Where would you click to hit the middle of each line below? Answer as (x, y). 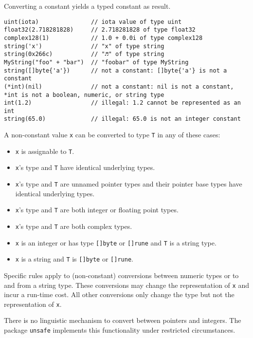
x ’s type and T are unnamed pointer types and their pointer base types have (129, 184)
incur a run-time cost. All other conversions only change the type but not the (119, 294)
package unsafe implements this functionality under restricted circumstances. (120, 330)
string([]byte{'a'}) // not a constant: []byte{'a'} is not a (116, 70)
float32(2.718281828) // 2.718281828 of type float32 (100, 30)
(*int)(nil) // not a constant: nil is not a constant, (119, 86)
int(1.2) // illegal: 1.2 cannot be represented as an (122, 103)
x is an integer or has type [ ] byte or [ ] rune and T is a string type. (116, 242)
